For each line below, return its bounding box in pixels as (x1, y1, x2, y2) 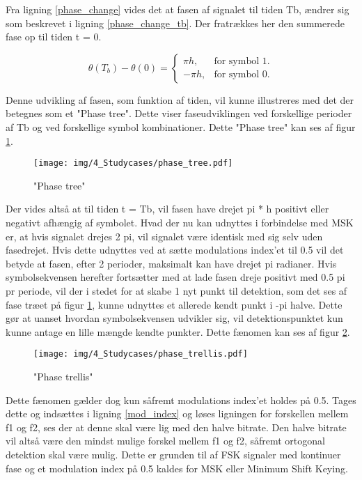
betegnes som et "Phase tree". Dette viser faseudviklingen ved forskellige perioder (6, 106, 352, 121)
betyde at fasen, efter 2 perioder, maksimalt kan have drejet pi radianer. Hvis (6, 256, 337, 270)
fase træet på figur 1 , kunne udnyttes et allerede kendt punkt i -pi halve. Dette (6, 297, 343, 311)
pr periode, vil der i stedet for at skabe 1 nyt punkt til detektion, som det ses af (6, 283, 347, 297)
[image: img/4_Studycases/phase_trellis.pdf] (33, 349, 248, 359)
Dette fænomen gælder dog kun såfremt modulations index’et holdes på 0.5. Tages (6, 392, 356, 407)
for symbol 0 (214, 70, 267, 80)
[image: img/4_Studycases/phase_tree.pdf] (33, 158, 233, 169)
